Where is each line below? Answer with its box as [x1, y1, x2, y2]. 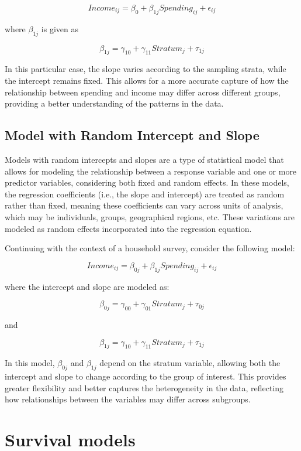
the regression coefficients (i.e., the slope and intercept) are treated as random [5, 187, 285, 200]
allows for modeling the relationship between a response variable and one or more [5, 165, 297, 177]
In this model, [5, 357, 55, 369]
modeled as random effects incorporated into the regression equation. [5, 222, 252, 234]
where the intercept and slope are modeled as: [5, 280, 169, 292]
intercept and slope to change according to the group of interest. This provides [5, 370, 286, 382]
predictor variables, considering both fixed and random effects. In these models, [5, 176, 289, 189]
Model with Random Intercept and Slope [5, 126, 260, 144]
